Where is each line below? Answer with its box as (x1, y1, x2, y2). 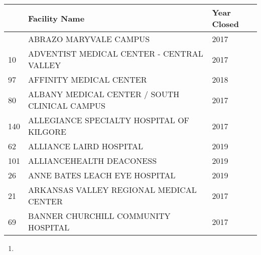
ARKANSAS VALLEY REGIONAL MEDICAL (28, 184, 197, 195)
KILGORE (28, 126, 66, 137)
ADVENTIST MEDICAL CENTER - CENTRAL (28, 48, 203, 59)
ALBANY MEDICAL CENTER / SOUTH (28, 88, 180, 100)
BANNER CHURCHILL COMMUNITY (28, 210, 171, 221)
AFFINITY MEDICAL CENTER (28, 74, 147, 85)
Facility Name (28, 12, 85, 24)
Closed (212, 18, 239, 30)
